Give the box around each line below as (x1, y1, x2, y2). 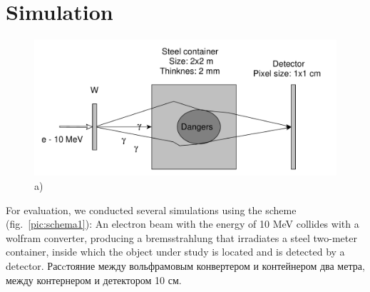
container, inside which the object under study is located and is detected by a (6, 244, 345, 259)
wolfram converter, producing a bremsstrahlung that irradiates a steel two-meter (6, 230, 357, 245)
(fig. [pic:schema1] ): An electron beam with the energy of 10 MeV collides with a (6, 216, 359, 231)
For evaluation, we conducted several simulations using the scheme (6, 202, 297, 217)
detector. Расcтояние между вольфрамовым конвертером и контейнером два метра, (6, 258, 365, 273)
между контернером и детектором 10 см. (6, 272, 182, 287)
